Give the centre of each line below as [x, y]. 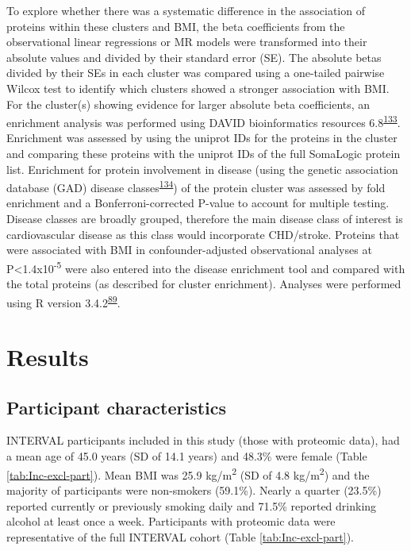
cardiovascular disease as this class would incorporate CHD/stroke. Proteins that [203, 234]
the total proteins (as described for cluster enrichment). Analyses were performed [204, 284]
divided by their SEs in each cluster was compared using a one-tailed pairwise [196, 73]
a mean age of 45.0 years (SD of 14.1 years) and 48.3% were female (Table [187, 456]
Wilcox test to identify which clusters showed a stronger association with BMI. [198, 88]
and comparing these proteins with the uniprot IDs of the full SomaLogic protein [204, 153]
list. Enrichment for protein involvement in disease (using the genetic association [202, 169]
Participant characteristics [117, 407]
